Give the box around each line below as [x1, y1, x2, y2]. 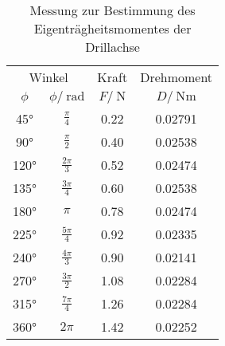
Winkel [29, 68, 68, 86]
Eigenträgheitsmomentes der [33, 19, 192, 37]
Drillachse [85, 37, 140, 56]
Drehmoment [140, 68, 213, 86]
